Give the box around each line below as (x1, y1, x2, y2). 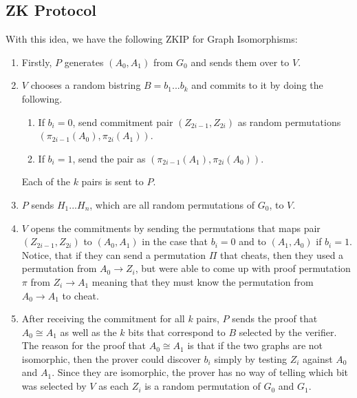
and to (239, 234, 266, 249)
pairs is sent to (81, 174, 144, 189)
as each (98, 379, 129, 393)
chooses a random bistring (30, 78, 141, 92)
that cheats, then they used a (220, 247, 344, 262)
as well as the (60, 324, 117, 339)
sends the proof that (232, 311, 318, 326)
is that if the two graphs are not (187, 338, 323, 353)
